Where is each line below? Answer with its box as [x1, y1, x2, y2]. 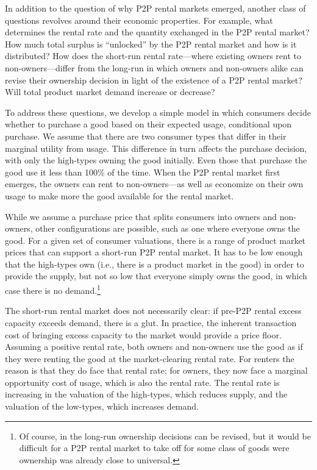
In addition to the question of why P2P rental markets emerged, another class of [5, 2, 306, 14]
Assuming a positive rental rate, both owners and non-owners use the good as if [5, 340, 303, 353]
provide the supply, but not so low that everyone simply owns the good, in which [5, 269, 307, 282]
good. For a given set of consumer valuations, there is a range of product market [5, 233, 306, 246]
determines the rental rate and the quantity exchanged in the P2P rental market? [5, 26, 310, 38]
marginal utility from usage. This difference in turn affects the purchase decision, [5, 141, 307, 154]
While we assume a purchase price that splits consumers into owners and [5, 210, 277, 223]
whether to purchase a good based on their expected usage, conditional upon [5, 118, 292, 130]
